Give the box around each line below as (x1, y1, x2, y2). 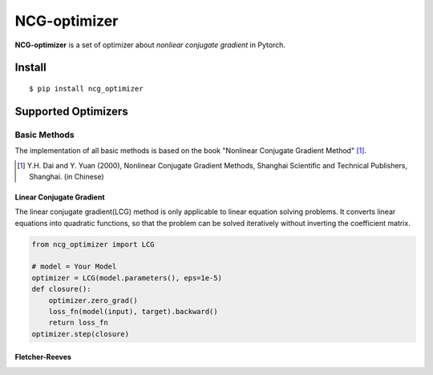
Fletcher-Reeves (14, 353, 72, 362)
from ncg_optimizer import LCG (31, 240, 156, 248)
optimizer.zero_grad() (48, 296, 138, 304)
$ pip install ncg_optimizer (29, 84, 144, 93)
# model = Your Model (31, 262, 117, 272)
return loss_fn (48, 318, 108, 328)
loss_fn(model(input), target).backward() (48, 307, 218, 316)
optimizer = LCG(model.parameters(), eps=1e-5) (31, 273, 222, 282)
